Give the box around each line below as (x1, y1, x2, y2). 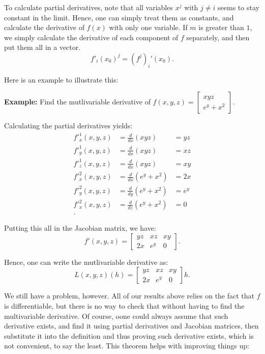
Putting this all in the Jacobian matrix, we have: (4, 223, 156, 233)
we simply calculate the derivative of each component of (4, 32, 179, 42)
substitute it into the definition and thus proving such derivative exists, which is (4, 330, 254, 341)
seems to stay (218, 2, 259, 12)
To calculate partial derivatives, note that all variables (4, 2, 173, 12)
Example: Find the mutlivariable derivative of (4, 96, 151, 107)
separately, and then (186, 32, 250, 42)
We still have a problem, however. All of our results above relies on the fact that (4, 290, 255, 301)
